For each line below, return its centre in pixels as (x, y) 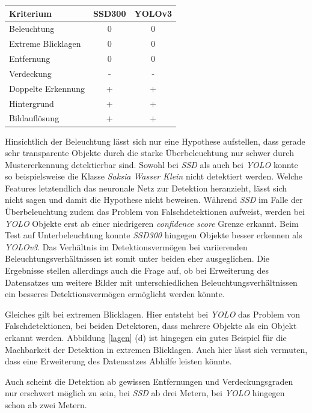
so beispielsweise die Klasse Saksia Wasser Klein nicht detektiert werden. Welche (154, 176)
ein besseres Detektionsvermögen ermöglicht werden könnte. (115, 294)
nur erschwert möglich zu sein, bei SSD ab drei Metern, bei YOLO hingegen (145, 393)
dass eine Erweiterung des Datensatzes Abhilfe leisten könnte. (118, 361)
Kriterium (30, 13)
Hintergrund (32, 103)
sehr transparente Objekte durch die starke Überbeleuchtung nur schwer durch (149, 153)
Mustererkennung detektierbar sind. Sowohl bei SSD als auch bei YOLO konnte (151, 164)
